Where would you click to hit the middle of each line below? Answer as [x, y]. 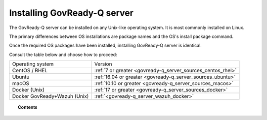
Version [103, 64]
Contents [28, 107]
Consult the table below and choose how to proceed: [63, 55]
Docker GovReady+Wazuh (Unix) [50, 96]
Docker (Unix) [28, 90]
